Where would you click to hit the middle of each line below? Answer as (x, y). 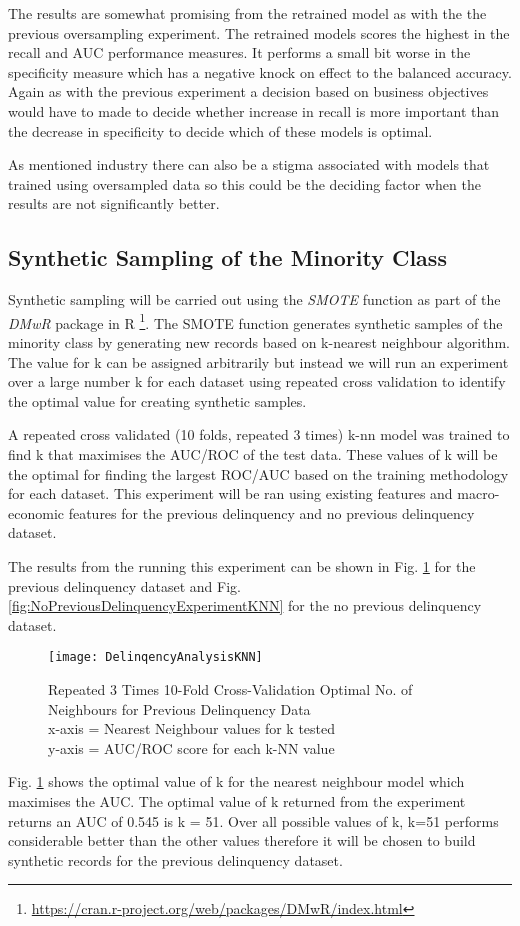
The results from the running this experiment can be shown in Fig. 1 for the (242, 565)
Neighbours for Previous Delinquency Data (179, 708)
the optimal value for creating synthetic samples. (157, 400)
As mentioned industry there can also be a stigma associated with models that (249, 164)
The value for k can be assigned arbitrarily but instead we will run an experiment (258, 361)
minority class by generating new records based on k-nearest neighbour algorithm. (259, 341)
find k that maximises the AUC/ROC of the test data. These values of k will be (253, 453)
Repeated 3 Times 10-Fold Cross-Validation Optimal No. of (230, 688)
